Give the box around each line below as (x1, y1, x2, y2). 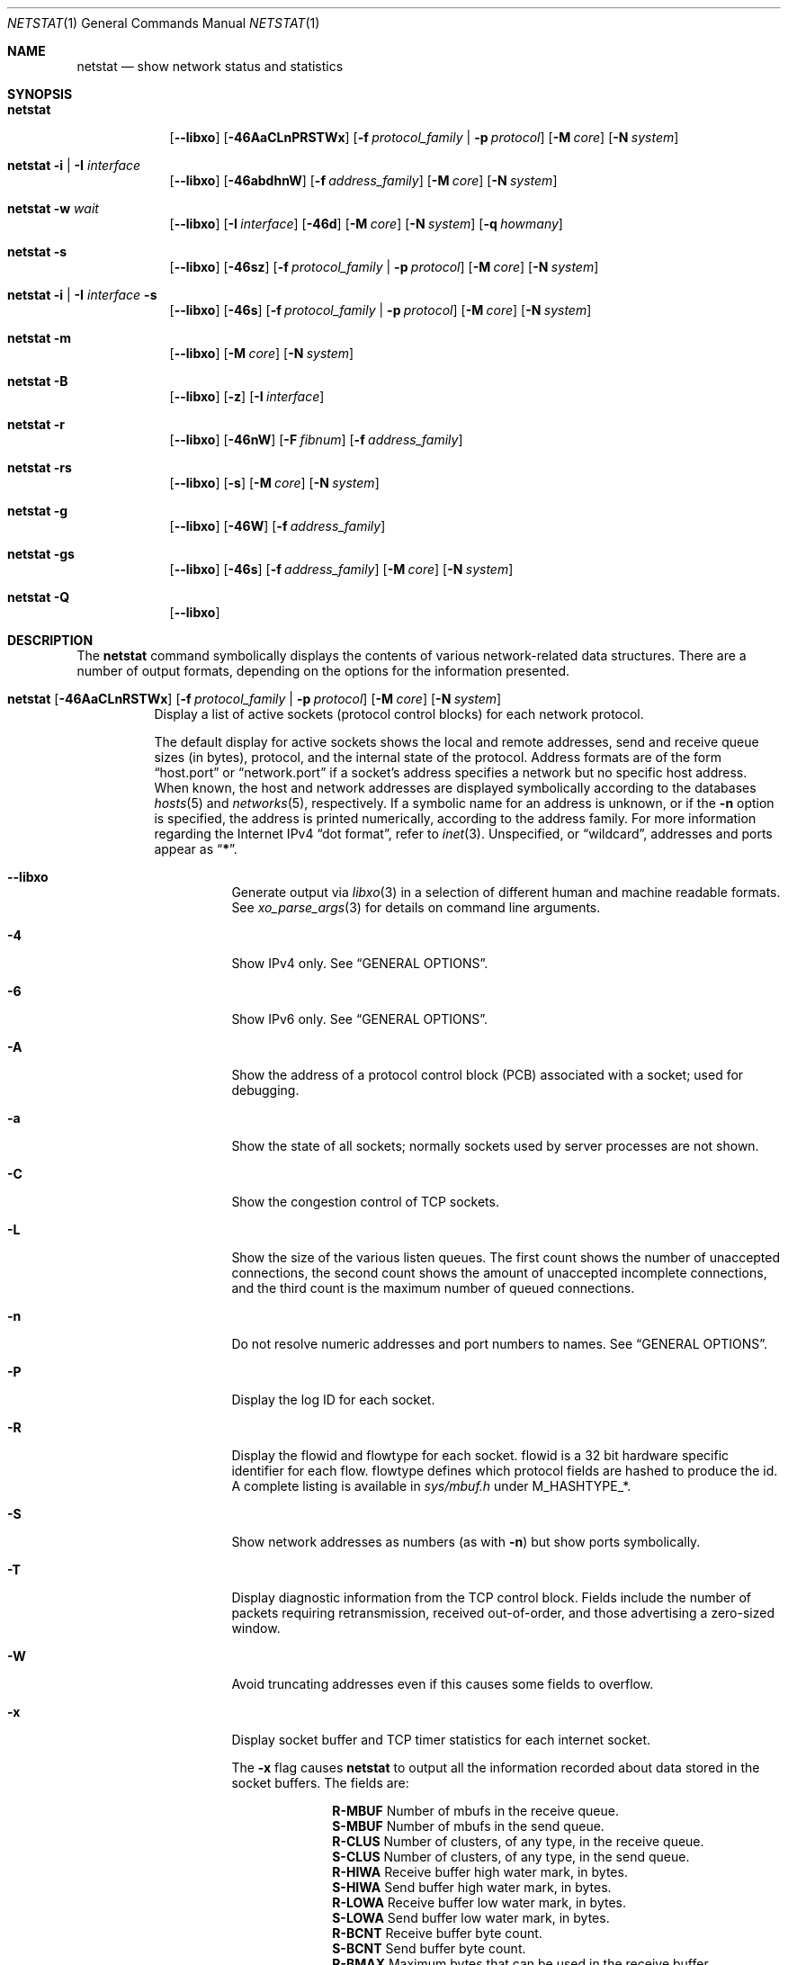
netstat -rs (7, 460, 72, 475)
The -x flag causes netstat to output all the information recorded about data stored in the (231, 1760, 760, 1775)
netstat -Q (7, 589, 70, 605)
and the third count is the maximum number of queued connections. (231, 1280, 635, 1296)
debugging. (231, 1082, 300, 1098)
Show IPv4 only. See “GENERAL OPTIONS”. (231, 956, 488, 971)
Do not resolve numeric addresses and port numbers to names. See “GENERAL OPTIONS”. (231, 1336, 768, 1351)
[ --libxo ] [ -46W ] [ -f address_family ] (169, 518, 386, 534)
